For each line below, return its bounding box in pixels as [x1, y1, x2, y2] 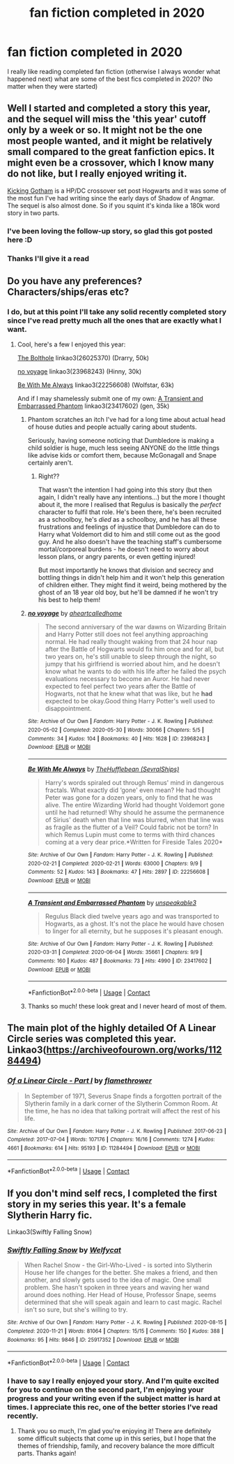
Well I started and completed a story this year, [7, 103, 211, 115]
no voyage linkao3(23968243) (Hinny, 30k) [17, 367, 142, 376]
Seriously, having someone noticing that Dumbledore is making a [27, 437, 214, 445]
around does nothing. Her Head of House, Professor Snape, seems [24, 1291, 217, 1299]
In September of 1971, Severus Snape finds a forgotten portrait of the [24, 1092, 222, 1100]
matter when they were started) [7, 82, 98, 90]
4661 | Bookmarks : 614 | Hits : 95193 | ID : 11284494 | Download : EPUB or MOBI [7, 1144, 201, 1152]
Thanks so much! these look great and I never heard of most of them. [27, 1002, 227, 1010]
